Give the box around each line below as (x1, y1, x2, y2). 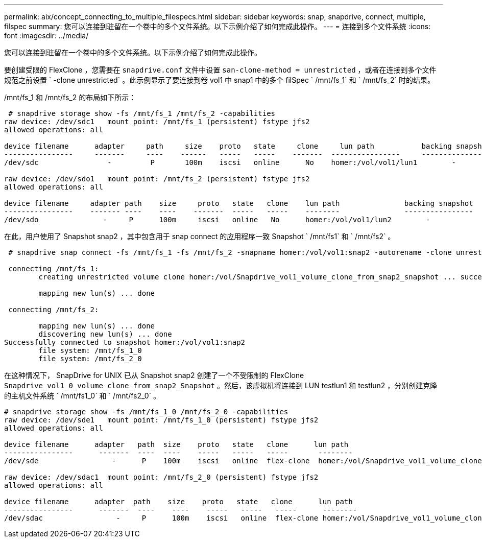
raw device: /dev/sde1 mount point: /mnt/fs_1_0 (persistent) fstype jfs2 (4, 416, 319, 424)
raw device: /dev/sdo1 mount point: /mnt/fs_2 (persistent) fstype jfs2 (4, 175, 310, 183)
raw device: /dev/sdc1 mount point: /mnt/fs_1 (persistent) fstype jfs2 (4, 117, 310, 126)
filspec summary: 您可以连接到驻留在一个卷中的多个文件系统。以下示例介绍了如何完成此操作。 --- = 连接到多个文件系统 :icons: (4, 22, 431, 31)
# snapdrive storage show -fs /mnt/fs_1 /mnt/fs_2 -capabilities (8, 109, 276, 117)
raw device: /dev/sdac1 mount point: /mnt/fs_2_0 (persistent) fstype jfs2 (4, 473, 319, 481)
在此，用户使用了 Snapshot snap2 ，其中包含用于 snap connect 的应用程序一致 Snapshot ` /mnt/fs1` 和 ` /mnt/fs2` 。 (4, 232, 395, 241)
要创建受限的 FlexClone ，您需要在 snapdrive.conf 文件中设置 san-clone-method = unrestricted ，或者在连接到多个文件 (4, 65, 437, 74)
